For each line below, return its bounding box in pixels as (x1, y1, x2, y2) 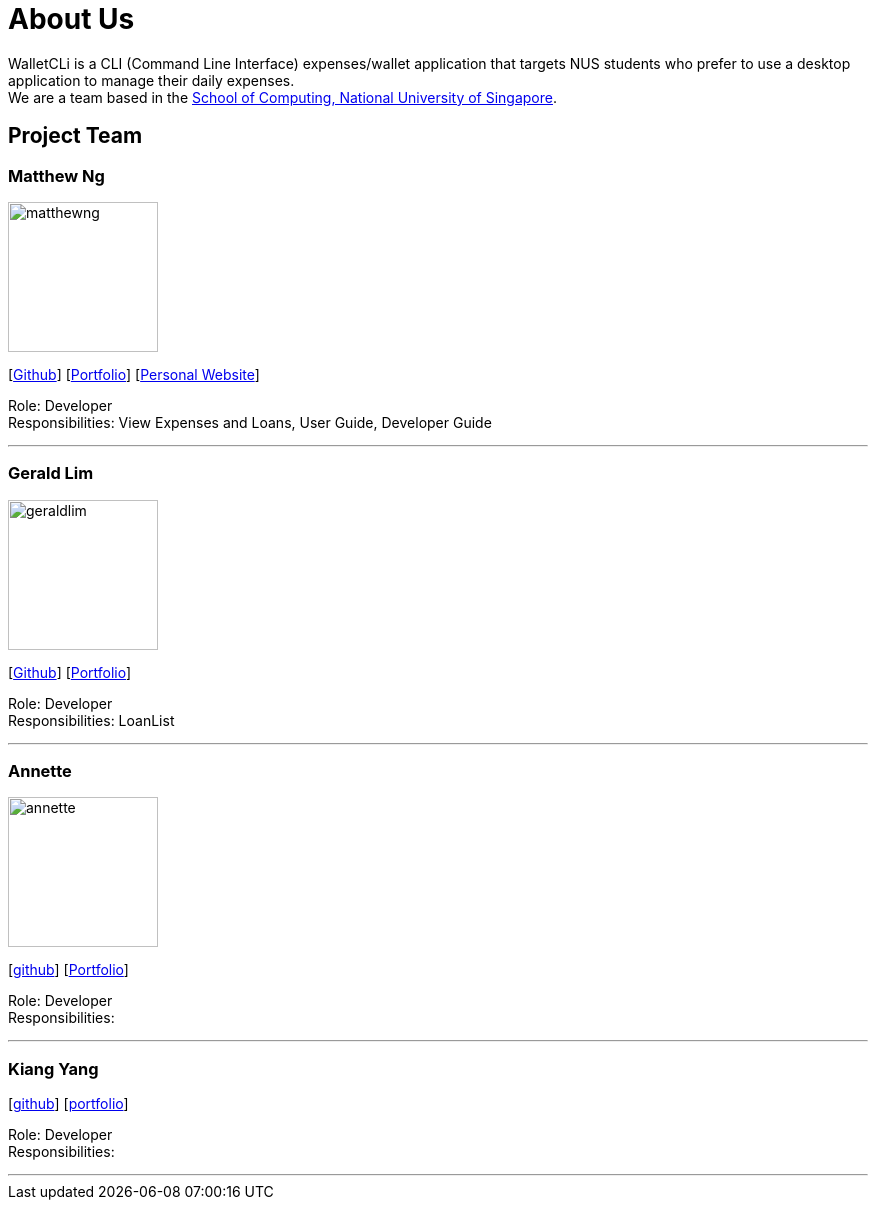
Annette (8, 761, 72, 782)
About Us (8, 2, 135, 36)
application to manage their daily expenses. (8, 71, 295, 89)
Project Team (8, 123, 143, 149)
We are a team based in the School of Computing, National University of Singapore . (8, 88, 558, 106)
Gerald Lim (8, 463, 94, 484)
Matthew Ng (8, 165, 105, 186)
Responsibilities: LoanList (8, 711, 175, 729)
